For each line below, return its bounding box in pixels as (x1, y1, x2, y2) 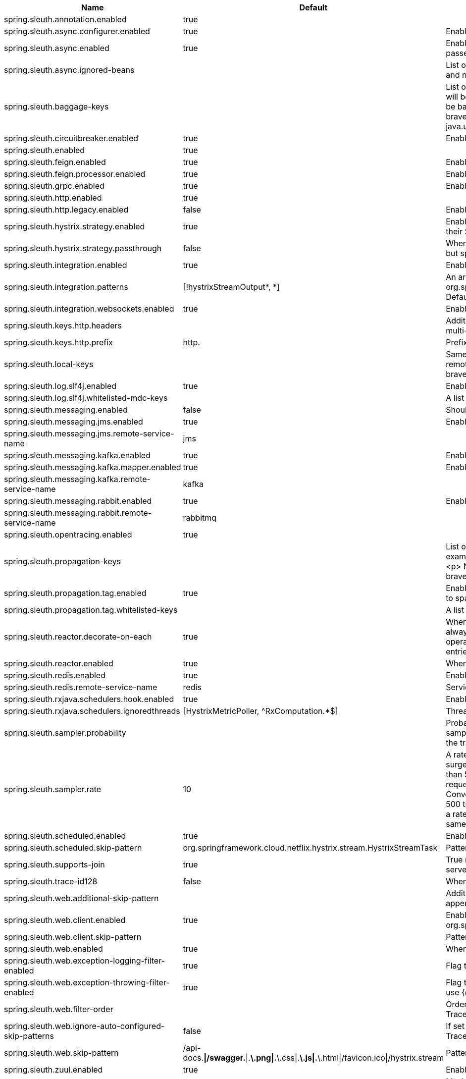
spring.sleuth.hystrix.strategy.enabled (4, 221, 145, 231)
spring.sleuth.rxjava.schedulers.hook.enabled (4, 694, 174, 704)
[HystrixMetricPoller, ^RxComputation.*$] (183, 706, 338, 716)
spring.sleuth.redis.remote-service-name (4, 682, 157, 692)
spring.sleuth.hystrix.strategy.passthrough (4, 243, 162, 253)
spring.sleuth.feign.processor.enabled (4, 169, 146, 179)
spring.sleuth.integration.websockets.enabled (4, 304, 174, 314)
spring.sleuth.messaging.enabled (4, 405, 128, 415)
